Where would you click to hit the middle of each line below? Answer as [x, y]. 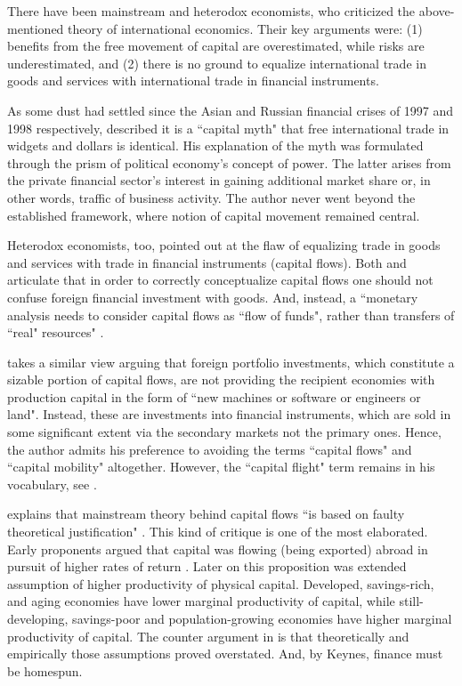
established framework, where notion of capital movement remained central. [214, 215]
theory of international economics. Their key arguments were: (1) [245, 28]
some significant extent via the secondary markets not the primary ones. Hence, [224, 432]
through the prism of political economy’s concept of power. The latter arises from [229, 162]
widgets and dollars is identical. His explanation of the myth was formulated [215, 145]
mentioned [36, 28]
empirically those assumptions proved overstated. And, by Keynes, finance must [225, 654]
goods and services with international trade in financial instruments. [193, 81]
